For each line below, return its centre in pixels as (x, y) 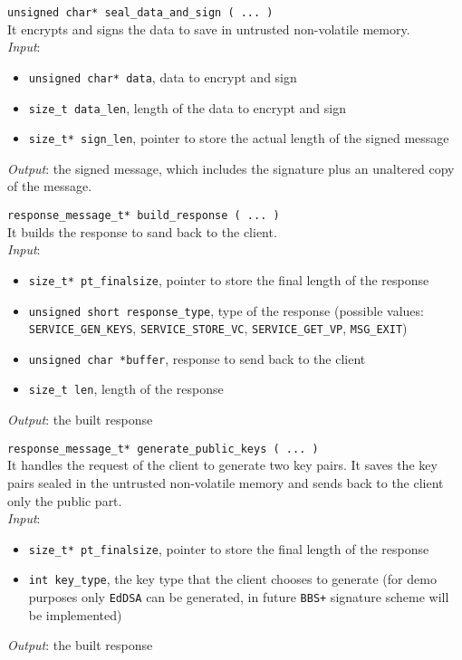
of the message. (50, 186)
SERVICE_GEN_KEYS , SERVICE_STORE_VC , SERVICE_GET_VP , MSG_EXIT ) (218, 328)
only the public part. (65, 500)
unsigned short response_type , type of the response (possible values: (226, 310)
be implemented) (75, 614)
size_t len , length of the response (126, 389)
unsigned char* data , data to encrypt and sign (163, 77)
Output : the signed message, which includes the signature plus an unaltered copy (231, 168)
